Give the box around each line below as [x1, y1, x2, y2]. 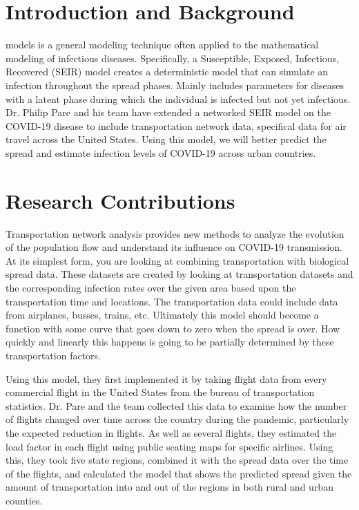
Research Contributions [6, 186, 235, 214]
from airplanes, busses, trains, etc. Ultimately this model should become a [6, 308, 319, 322]
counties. [6, 493, 43, 507]
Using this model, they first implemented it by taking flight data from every [6, 371, 327, 386]
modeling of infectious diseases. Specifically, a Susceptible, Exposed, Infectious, [6, 50, 339, 65]
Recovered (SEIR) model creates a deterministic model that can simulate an [6, 64, 329, 79]
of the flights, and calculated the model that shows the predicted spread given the [6, 466, 352, 480]
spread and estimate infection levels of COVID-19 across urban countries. [6, 145, 316, 160]
